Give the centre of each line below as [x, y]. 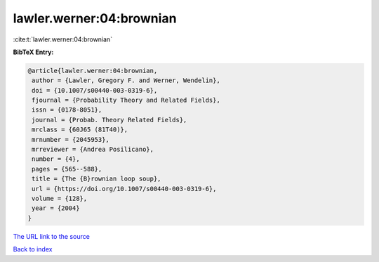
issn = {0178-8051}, [67, 110]
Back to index [33, 249]
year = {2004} [56, 208]
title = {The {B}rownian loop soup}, [97, 179]
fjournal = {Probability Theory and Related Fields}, [126, 100]
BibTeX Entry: [33, 52]
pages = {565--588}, [67, 169]
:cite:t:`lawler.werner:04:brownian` [62, 39]
